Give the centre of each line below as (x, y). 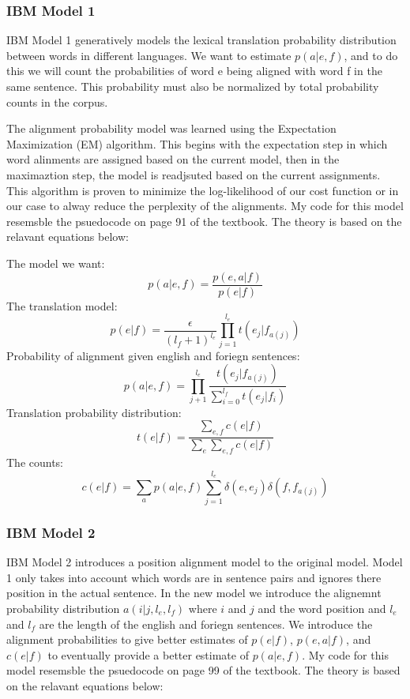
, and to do (371, 55)
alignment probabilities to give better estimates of (127, 639)
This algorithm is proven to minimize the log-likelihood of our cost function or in (203, 190)
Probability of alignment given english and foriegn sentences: (153, 355)
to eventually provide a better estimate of (148, 654)
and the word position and (322, 609)
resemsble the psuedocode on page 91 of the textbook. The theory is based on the (204, 221)
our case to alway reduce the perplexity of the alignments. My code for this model (205, 206)
